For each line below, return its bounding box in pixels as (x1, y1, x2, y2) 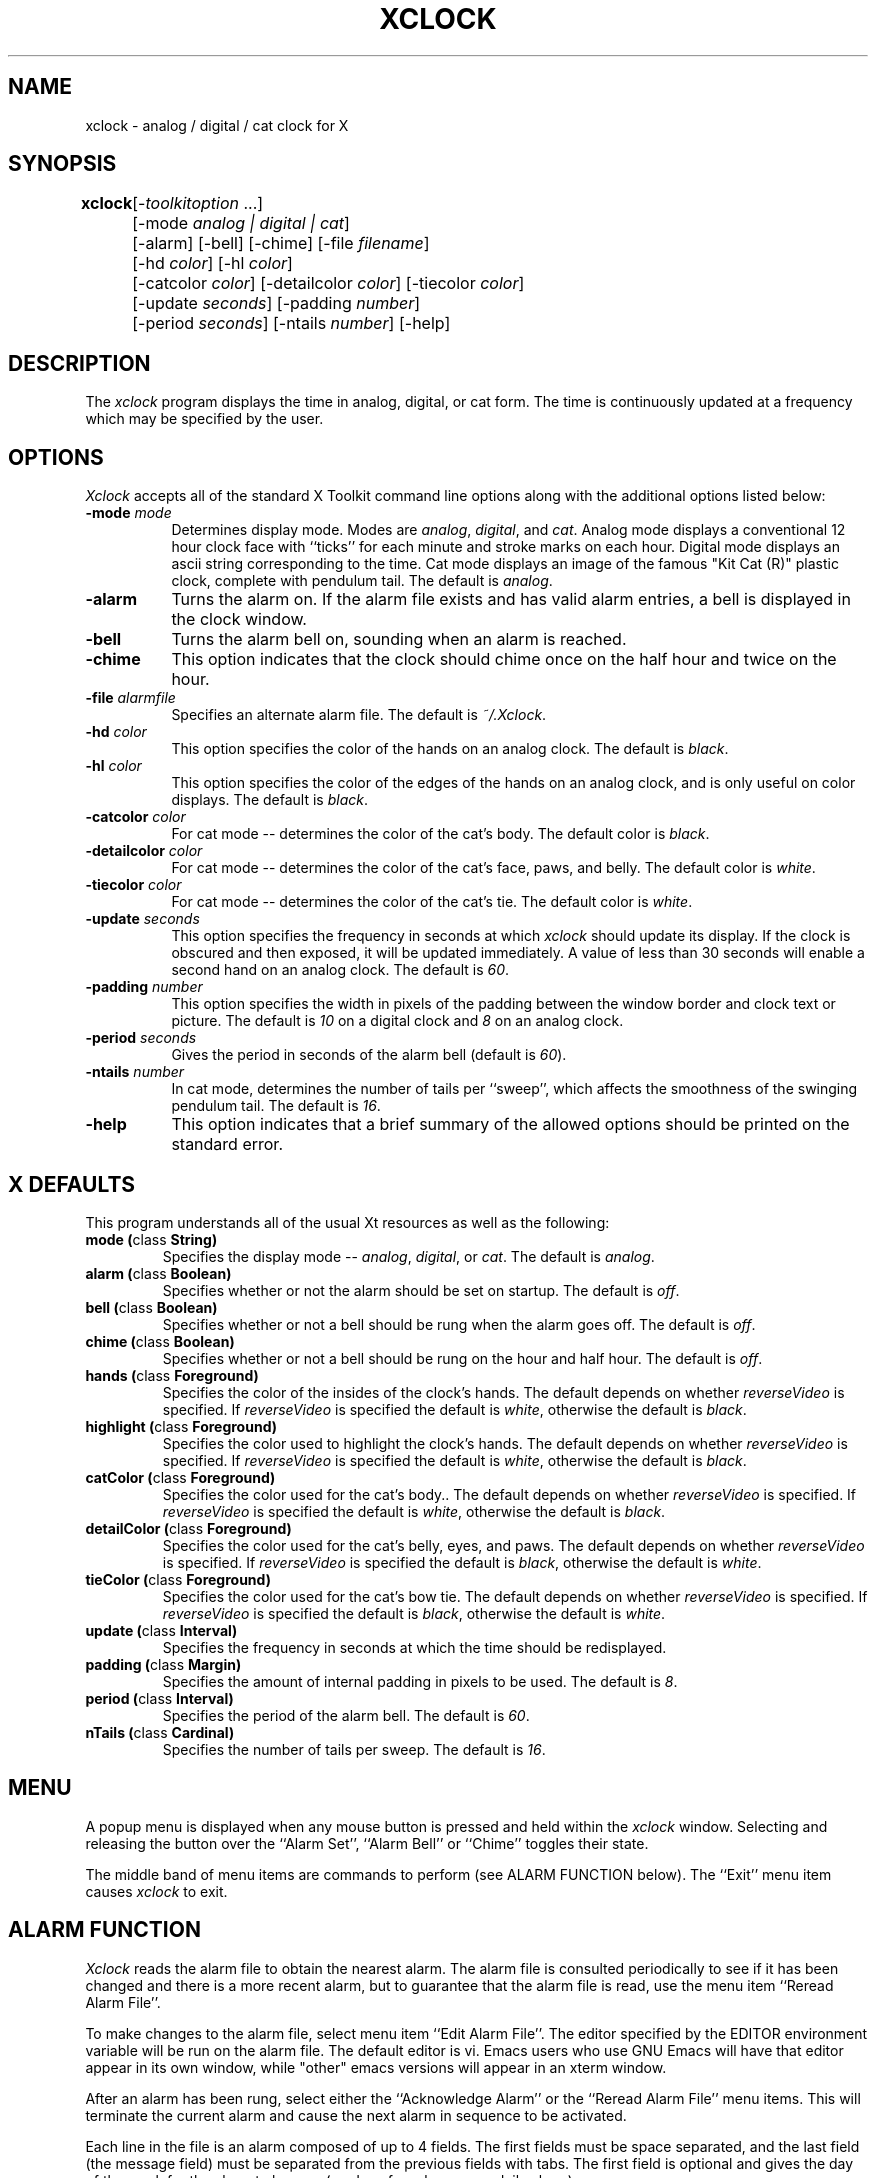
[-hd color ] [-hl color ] (132, 253, 293, 274)
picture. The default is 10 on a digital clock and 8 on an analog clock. (171, 1012, 624, 1030)
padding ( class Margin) (85, 1655, 242, 1673)
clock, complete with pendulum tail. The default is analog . (171, 572, 553, 590)
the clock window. (171, 609, 307, 630)
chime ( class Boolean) (85, 1332, 235, 1350)
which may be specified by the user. (85, 410, 324, 428)
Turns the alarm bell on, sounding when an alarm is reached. (171, 629, 627, 650)
